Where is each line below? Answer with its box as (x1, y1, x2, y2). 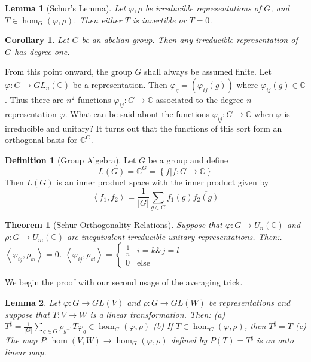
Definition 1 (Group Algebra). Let (5, 153, 136, 166)
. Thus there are (5, 93, 64, 105)
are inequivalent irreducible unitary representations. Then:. (67, 230, 282, 242)
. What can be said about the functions (65, 107, 209, 120)
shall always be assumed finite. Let (144, 65, 272, 78)
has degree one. (14, 45, 70, 57)
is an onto (257, 334, 294, 346)
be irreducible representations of (145, 2, 261, 14)
